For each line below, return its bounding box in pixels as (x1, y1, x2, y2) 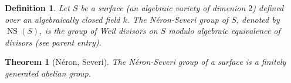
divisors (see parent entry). (5, 36, 101, 48)
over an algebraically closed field (5, 13, 120, 25)
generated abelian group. (5, 67, 92, 79)
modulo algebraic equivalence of (168, 25, 280, 37)
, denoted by (236, 13, 280, 25)
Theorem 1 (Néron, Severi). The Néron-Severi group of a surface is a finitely (5, 56, 286, 68)
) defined (252, 2, 284, 13)
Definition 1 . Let (5, 2, 70, 13)
